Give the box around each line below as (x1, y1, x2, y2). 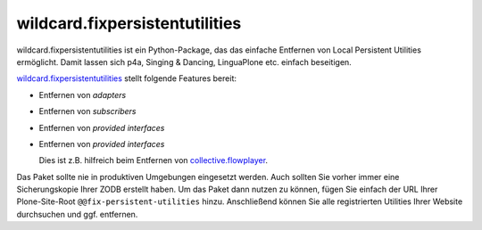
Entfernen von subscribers (38, 106, 137, 117)
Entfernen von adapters (38, 89, 127, 100)
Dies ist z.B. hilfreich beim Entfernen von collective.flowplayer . (38, 155, 268, 166)
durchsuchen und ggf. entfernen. (16, 209, 138, 219)
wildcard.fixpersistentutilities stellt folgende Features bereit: (16, 73, 237, 84)
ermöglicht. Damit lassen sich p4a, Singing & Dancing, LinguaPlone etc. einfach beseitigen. (16, 56, 352, 67)
